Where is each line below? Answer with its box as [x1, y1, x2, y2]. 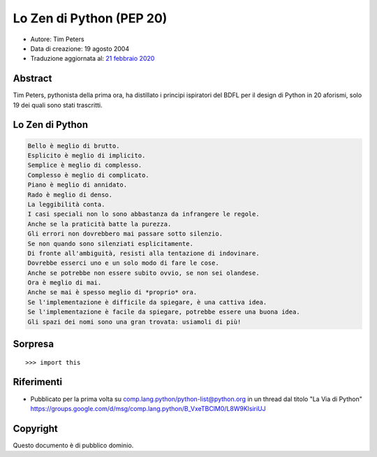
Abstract [13, 73, 52, 85]
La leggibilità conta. [27, 200, 105, 208]
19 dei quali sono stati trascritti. [13, 101, 103, 109]
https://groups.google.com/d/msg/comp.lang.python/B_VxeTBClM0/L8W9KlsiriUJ [30, 404, 266, 412]
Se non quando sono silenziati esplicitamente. [27, 240, 193, 247]
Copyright [13, 423, 59, 435]
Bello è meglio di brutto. [27, 142, 120, 150]
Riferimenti [13, 376, 63, 388]
